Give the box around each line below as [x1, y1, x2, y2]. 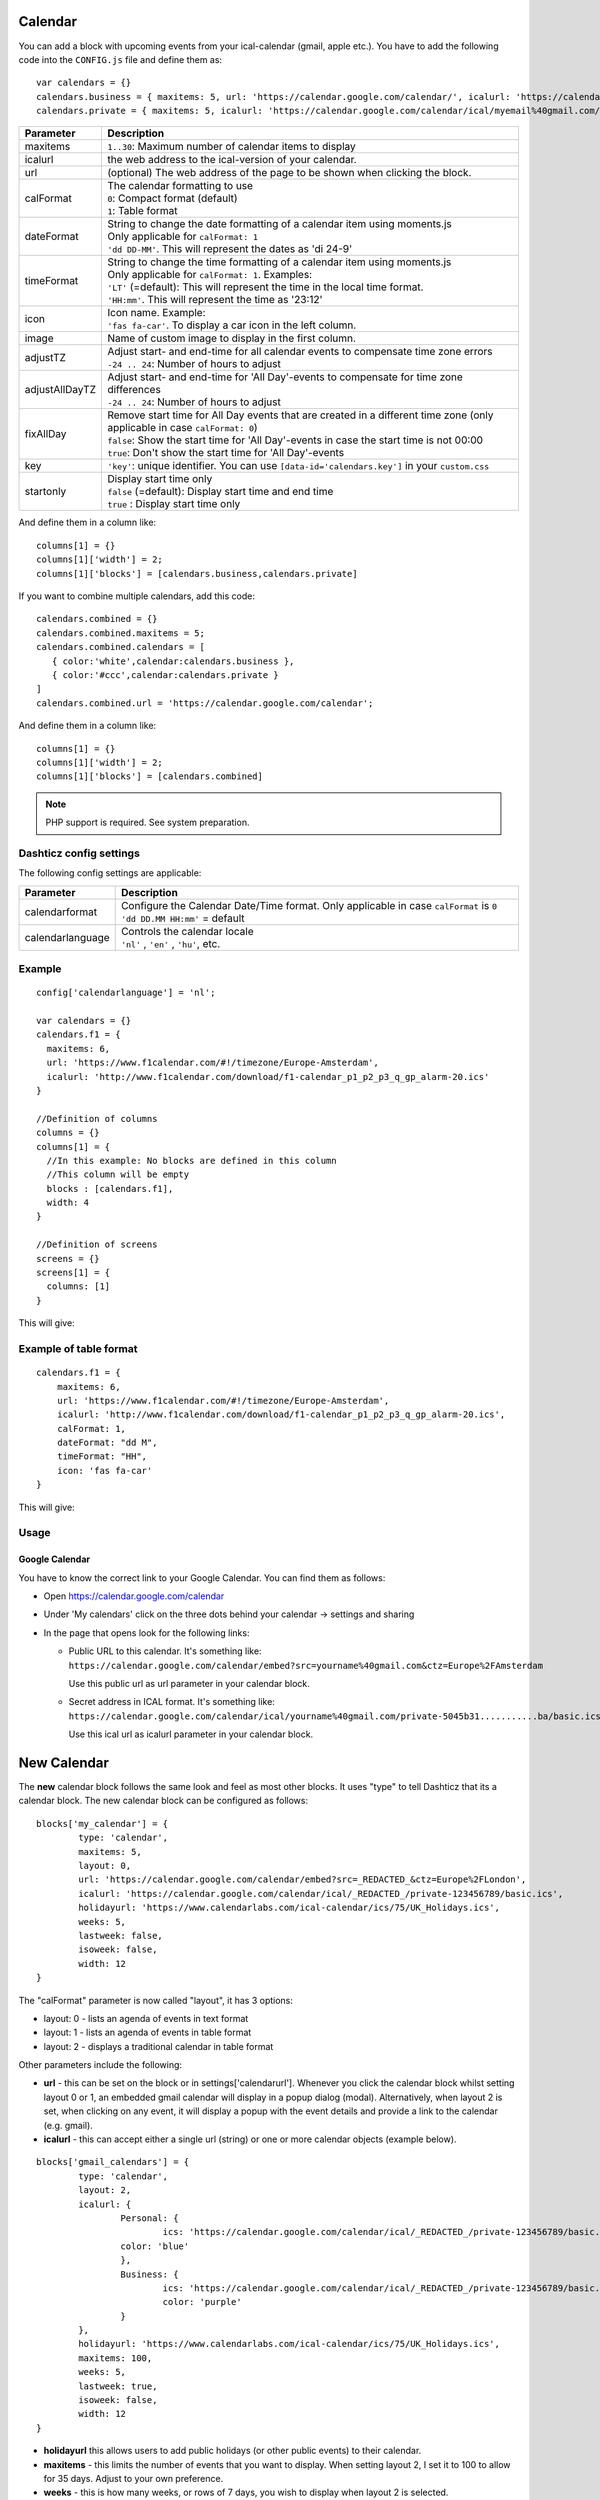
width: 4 [46, 1197, 90, 1209]
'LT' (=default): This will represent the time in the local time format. [106, 280, 424, 294]
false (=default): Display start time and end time [106, 485, 334, 499]
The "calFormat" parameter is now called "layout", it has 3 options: [18, 1994, 294, 2006]
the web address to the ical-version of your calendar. [106, 153, 357, 167]
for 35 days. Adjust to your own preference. [43, 2473, 224, 2484]
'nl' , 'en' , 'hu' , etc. [120, 936, 221, 950]
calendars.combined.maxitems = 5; [36, 627, 205, 639]
